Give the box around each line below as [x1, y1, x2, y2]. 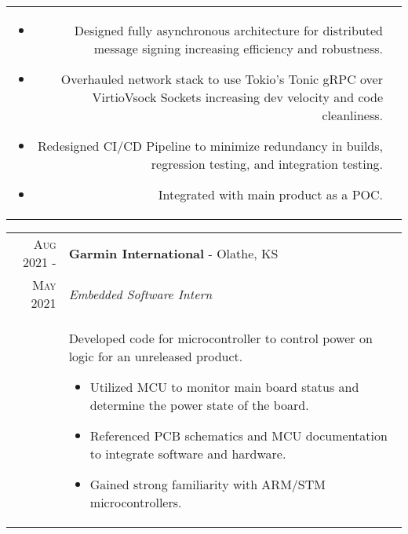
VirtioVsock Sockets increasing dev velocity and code [92, 88, 383, 106]
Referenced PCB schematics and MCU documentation [89, 426, 388, 444]
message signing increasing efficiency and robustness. [93, 39, 383, 57]
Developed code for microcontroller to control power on [68, 329, 373, 347]
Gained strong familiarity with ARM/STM [89, 475, 326, 493]
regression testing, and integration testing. [151, 155, 383, 173]
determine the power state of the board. [89, 396, 309, 414]
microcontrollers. [89, 493, 182, 511]
